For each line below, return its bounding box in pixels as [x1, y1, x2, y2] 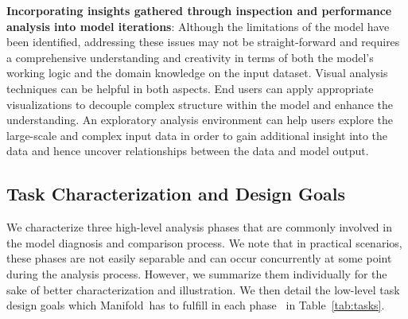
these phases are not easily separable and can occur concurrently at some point [6, 250, 392, 266]
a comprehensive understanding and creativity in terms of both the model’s [6, 49, 374, 65]
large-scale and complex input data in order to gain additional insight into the [6, 126, 388, 143]
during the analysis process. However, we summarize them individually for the [6, 265, 387, 282]
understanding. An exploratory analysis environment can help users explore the [6, 111, 393, 128]
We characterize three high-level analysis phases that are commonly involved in [6, 219, 392, 235]
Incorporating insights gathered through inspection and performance [6, 2, 392, 18]
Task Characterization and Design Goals [6, 181, 346, 206]
